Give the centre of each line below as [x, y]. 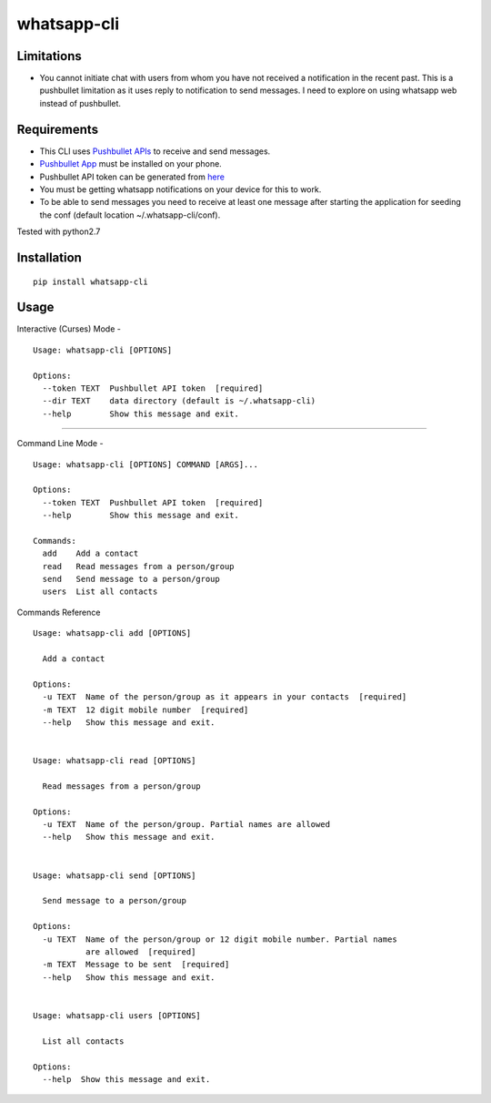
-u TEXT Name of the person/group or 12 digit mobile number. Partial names [220, 939]
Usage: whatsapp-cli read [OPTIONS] [115, 761]
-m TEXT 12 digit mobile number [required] [145, 710]
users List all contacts [100, 592]
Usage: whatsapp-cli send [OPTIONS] [115, 875]
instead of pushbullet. [80, 103]
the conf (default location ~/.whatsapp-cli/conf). [130, 215]
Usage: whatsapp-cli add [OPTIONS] [112, 633]
